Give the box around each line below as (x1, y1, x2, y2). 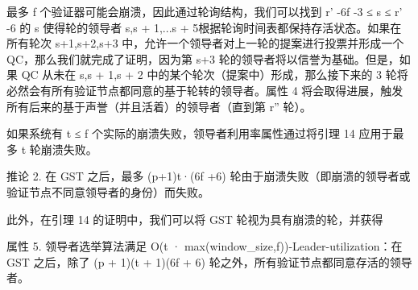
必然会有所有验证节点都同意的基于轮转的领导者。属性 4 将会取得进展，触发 (6, 81, 404, 98)
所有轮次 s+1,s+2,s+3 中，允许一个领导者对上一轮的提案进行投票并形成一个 (6, 35, 404, 52)
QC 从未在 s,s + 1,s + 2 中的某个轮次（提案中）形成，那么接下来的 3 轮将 (21, 66, 408, 83)
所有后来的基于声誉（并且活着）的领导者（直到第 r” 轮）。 (6, 97, 312, 114)
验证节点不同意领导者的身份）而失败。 (6, 183, 209, 200)
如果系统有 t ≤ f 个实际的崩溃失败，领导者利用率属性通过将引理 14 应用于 (6, 125, 393, 142)
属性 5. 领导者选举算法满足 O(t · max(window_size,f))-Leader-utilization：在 (6, 238, 403, 255)
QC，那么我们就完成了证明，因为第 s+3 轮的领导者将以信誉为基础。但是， (6, 50, 399, 67)
